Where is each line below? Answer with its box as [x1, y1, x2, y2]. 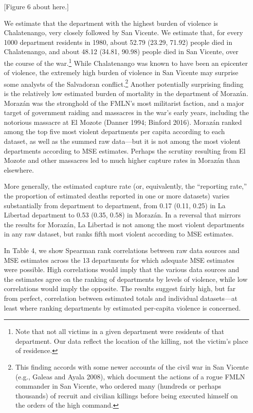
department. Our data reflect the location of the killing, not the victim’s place [15, 335, 248, 346]
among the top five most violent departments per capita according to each [4, 126, 225, 137]
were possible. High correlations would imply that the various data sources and [4, 264, 239, 275]
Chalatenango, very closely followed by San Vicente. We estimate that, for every [4, 27, 243, 38]
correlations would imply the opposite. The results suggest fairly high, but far [4, 283, 235, 294]
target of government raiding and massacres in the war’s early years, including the [4, 107, 249, 118]
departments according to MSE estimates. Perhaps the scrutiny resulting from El [4, 145, 246, 156]
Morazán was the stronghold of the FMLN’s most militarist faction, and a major [4, 98, 244, 108]
